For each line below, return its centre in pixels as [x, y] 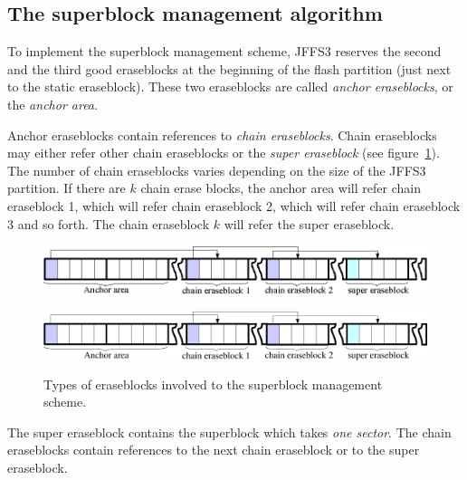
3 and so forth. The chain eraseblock [109, 223]
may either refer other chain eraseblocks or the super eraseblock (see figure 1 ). [224, 153]
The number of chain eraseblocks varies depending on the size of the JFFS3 [217, 170]
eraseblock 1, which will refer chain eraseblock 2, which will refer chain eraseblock [234, 205]
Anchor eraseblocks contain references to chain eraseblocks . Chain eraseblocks [222, 134]
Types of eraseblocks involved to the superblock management [213, 384]
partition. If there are [67, 188]
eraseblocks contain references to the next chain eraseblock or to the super [214, 450]
